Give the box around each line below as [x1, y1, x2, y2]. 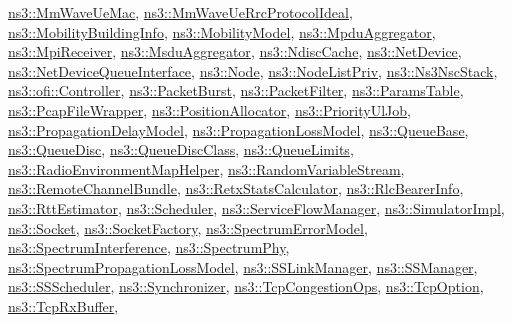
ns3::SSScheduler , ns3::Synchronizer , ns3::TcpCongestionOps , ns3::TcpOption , [8, 276, 484, 297]
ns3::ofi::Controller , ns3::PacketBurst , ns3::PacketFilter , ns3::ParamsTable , [8, 80, 464, 101]
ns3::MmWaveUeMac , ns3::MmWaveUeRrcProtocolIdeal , [8, 2, 353, 22]
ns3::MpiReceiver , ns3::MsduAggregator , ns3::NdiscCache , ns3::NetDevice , [8, 41, 462, 62]
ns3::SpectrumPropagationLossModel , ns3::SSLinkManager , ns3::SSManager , [8, 256, 478, 277]
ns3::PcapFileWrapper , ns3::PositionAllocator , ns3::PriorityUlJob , [8, 99, 411, 120]
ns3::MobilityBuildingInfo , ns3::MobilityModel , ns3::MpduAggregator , [8, 21, 436, 42]
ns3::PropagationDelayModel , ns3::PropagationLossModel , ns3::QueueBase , [8, 119, 469, 140]
